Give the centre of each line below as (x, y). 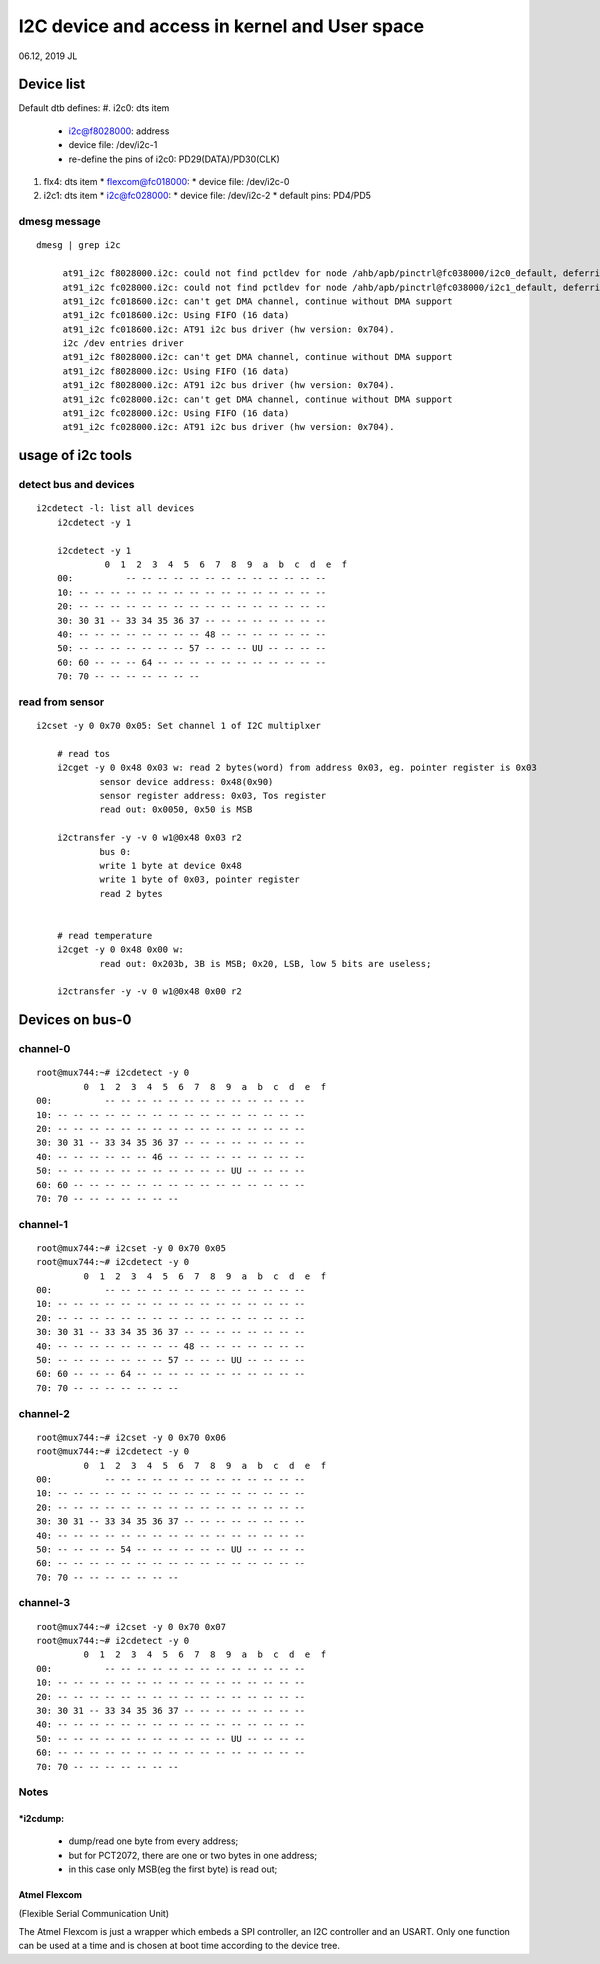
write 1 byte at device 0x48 (170, 865)
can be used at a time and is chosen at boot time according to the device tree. (179, 1946)
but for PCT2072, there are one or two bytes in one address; (193, 1855)
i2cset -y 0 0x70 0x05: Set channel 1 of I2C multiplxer (179, 726)
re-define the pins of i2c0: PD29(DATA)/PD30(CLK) (174, 159)
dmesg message (59, 222)
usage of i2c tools (75, 455)
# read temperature (104, 935)
